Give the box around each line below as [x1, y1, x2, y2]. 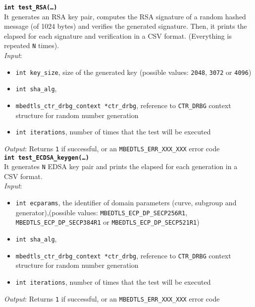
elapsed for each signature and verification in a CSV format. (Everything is [4, 30, 232, 41]
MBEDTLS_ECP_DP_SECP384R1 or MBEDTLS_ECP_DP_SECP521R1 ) [15, 217, 200, 227]
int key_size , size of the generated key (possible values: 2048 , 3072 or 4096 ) [15, 66, 252, 77]
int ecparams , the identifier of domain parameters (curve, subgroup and [15, 197, 237, 208]
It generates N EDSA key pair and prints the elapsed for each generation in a [4, 161, 238, 172]
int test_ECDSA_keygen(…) [4, 154, 89, 161]
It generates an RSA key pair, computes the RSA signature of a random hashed [4, 11, 246, 21]
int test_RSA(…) [4, 4, 57, 11]
